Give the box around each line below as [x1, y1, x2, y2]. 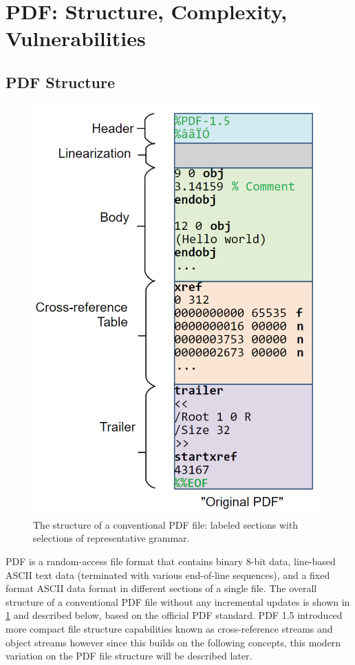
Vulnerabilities [6, 24, 146, 52]
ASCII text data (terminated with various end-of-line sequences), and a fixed [6, 567, 330, 582]
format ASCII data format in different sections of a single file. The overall [6, 581, 317, 595]
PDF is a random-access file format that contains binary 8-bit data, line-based [6, 553, 336, 568]
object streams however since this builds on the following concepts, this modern [6, 635, 341, 649]
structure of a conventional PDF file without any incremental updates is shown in [6, 594, 350, 609]
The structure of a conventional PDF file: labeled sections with [33, 517, 299, 531]
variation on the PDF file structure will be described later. [6, 648, 252, 663]
